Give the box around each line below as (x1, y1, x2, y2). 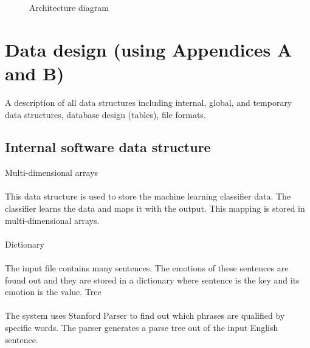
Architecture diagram (29, 1, 109, 13)
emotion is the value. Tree (5, 285, 102, 298)
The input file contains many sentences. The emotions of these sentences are (5, 262, 289, 274)
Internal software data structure (5, 137, 211, 156)
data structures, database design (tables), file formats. (5, 108, 206, 120)
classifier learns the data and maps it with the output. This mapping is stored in (5, 202, 305, 215)
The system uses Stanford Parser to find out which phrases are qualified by (5, 309, 285, 322)
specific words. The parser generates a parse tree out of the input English (5, 321, 278, 334)
